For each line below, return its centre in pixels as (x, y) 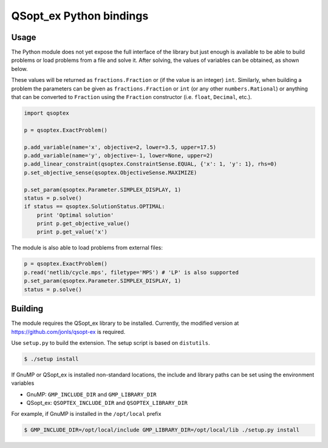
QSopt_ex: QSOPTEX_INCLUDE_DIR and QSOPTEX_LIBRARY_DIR (107, 403)
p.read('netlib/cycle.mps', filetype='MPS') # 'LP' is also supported (132, 272)
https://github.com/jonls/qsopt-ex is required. (68, 331)
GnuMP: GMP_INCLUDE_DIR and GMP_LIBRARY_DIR (92, 394)
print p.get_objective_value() (83, 224)
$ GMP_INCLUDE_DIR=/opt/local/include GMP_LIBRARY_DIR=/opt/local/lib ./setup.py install (162, 430)
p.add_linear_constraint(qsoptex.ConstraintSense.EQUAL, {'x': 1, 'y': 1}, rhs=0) (151, 164)
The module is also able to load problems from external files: (87, 248)
